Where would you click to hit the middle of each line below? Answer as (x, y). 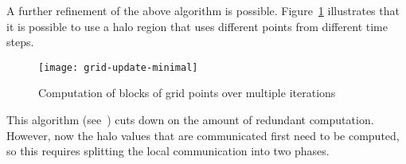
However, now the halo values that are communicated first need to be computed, (203, 135)
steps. (20, 42)
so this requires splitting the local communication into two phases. (168, 151)
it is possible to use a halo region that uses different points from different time (197, 26)
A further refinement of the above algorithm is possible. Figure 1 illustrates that (203, 10)
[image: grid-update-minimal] (118, 67)
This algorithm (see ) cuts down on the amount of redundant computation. (190, 120)
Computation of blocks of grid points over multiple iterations (187, 93)
